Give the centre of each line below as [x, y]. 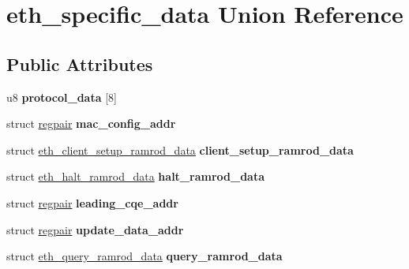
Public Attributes [80, 64]
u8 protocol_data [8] [62, 97]
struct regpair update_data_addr [95, 229]
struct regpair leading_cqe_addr [92, 202]
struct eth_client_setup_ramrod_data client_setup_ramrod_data [180, 149]
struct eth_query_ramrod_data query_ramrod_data [144, 256]
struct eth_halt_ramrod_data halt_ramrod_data [135, 176]
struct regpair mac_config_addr [91, 123]
